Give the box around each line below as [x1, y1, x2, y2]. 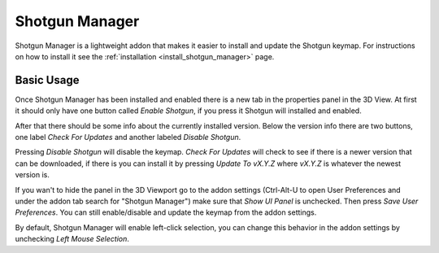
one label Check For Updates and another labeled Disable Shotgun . [15, 133, 241, 142]
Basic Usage [15, 73, 80, 87]
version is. [15, 170, 50, 180]
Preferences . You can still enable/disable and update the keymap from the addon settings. [15, 207, 317, 217]
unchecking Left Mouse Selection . [15, 234, 130, 244]
